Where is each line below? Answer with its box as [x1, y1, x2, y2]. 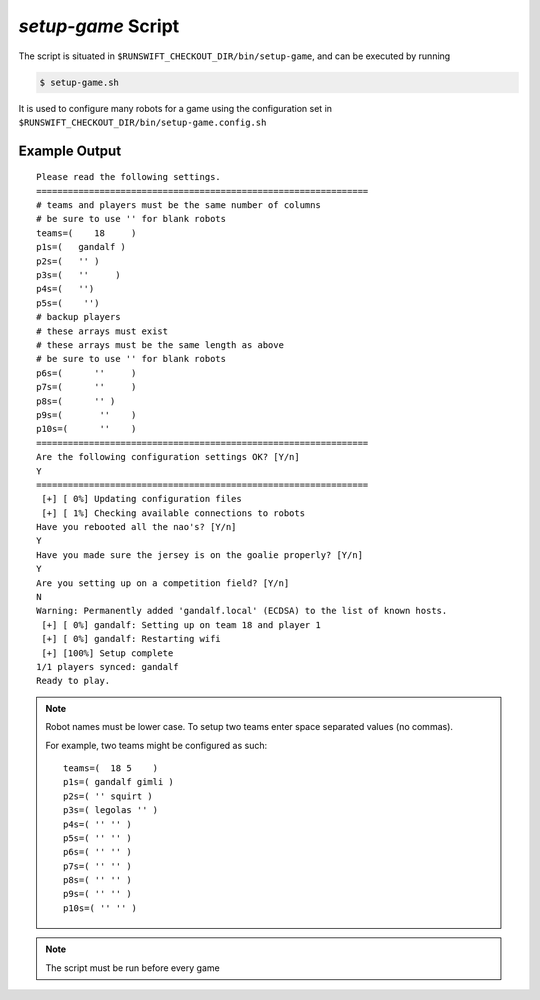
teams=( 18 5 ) [63, 762, 159, 774]
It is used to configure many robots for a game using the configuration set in [18, 102, 333, 114]
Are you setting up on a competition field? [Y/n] [36, 577, 290, 589]
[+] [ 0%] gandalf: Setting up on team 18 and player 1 [41, 619, 322, 630]
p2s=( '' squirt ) [63, 790, 154, 802]
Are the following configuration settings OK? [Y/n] [36, 451, 300, 463]
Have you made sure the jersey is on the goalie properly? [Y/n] [36, 549, 364, 560]
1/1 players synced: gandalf [36, 661, 179, 672]
